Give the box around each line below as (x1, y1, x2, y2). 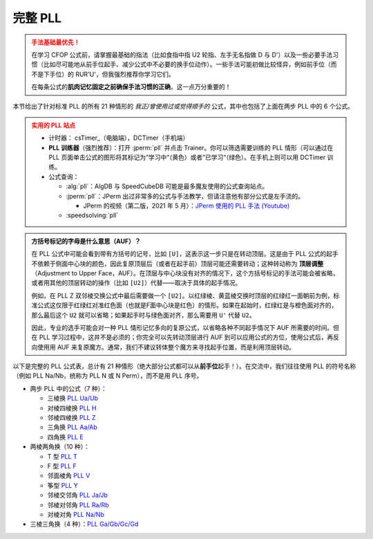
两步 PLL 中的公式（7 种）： (30, 384, 107, 392)
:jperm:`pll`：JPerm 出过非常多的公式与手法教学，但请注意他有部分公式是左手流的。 (66, 192, 305, 200)
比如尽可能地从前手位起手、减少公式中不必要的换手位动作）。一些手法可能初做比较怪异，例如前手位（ (43, 60, 331, 68)
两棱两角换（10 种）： (30, 443, 90, 451)
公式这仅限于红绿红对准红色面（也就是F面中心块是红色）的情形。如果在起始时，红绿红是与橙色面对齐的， (37, 301, 338, 309)
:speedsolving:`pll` (66, 211, 119, 219)
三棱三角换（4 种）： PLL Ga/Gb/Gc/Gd (30, 520, 139, 529)
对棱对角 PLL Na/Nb (47, 510, 105, 518)
